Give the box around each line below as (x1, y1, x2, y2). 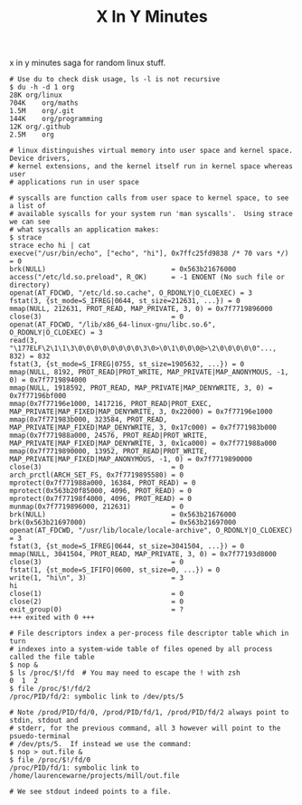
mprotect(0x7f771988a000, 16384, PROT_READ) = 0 (9, 478, 196, 488)
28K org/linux (9, 90, 63, 100)
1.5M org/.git (9, 107, 75, 116)
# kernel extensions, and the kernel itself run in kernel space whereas (9, 162, 294, 171)
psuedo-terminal (9, 732, 71, 741)
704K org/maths (9, 99, 79, 108)
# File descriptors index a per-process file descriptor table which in (9, 629, 289, 639)
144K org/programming (9, 115, 103, 124)
